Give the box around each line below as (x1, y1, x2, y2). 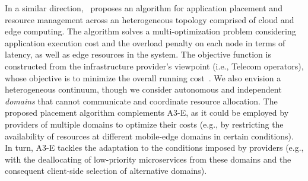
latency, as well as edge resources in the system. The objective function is (5, 48, 271, 61)
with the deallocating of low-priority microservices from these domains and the (5, 153, 291, 165)
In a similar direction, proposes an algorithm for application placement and (5, 2, 282, 14)
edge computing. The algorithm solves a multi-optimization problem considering (5, 25, 296, 37)
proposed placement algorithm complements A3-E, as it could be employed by (5, 106, 289, 119)
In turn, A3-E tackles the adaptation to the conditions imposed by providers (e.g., (5, 141, 304, 154)
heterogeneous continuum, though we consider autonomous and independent (5, 83, 282, 96)
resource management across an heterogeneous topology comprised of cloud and (5, 13, 294, 26)
